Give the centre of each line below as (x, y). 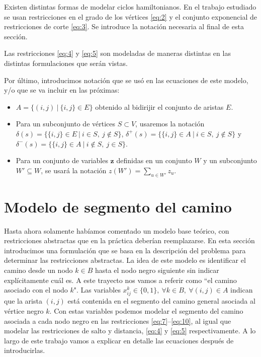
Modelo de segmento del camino (118, 206)
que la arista (23, 301)
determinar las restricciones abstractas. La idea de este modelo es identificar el (125, 260)
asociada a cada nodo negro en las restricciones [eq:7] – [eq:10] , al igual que (118, 320)
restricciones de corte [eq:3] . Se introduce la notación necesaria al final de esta (124, 26)
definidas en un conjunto (154, 160)
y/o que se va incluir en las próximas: (62, 90)
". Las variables (97, 290)
